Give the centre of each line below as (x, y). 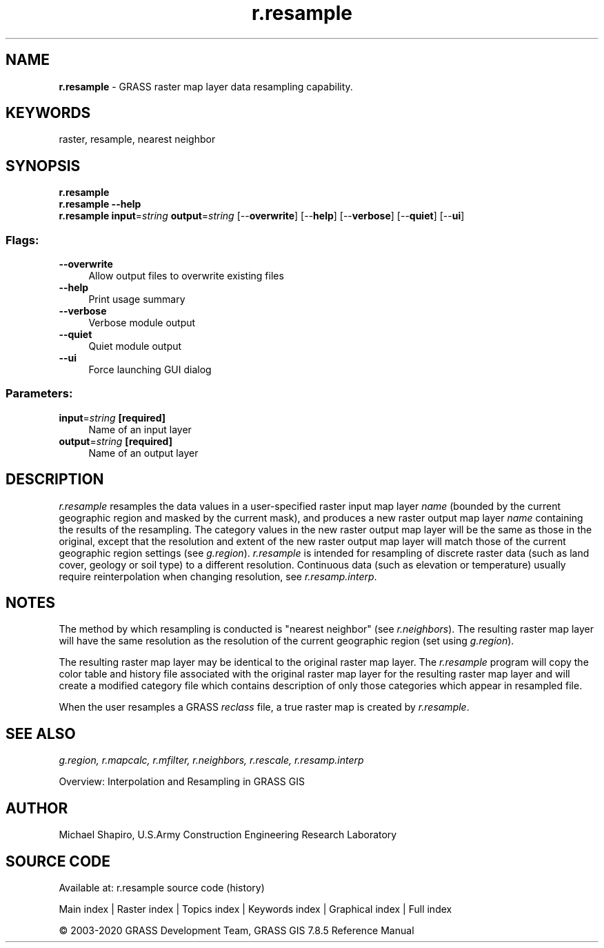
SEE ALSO (41, 733)
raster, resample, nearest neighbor (137, 139)
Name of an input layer (140, 429)
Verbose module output (142, 323)
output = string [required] (115, 441)
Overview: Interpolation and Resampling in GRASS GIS (182, 782)
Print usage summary (137, 299)
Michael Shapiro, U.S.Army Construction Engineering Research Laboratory (228, 835)
